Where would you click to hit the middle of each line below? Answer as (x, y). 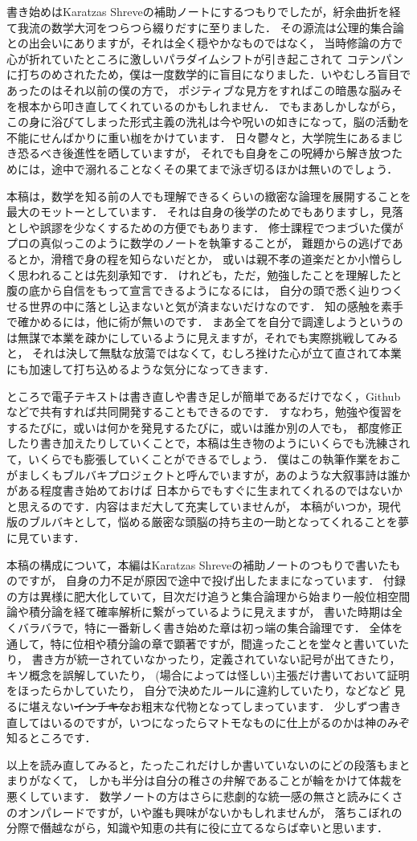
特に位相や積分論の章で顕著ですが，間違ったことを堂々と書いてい (224, 643)
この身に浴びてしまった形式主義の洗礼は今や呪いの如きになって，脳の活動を (208, 122)
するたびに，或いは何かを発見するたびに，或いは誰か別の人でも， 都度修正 (204, 427)
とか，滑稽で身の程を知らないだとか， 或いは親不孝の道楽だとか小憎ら (204, 258)
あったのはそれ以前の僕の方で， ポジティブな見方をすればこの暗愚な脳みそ (205, 90)
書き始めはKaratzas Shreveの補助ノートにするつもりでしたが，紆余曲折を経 (204, 11)
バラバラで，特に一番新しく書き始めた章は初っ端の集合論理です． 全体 (204, 627)
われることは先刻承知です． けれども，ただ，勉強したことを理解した (210, 274)
